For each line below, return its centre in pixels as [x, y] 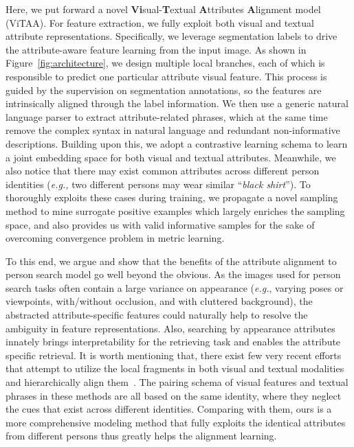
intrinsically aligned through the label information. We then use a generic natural [177, 103]
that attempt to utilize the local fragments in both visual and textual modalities [175, 368]
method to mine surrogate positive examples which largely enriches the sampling [175, 210]
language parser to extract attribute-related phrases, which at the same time [167, 116]
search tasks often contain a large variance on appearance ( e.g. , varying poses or [175, 287]
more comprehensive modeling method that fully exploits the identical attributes [176, 422]
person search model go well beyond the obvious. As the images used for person [173, 274]
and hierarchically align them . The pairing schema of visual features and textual [177, 382]
